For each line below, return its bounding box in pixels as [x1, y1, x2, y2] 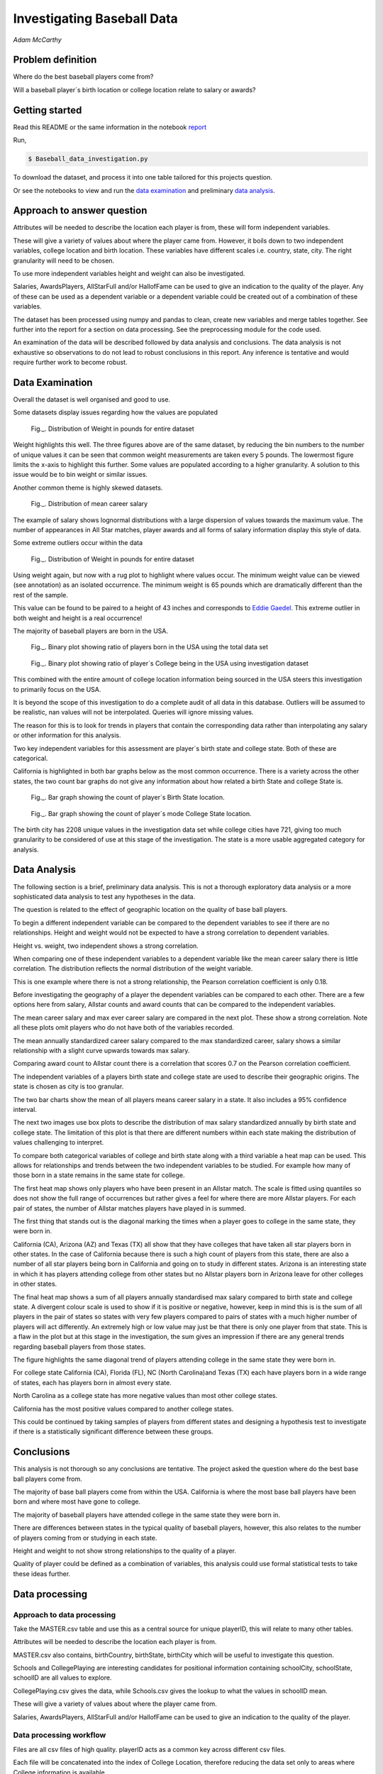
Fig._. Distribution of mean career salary [30, 500, 148, 508]
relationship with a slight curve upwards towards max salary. [13, 1047, 190, 1055]
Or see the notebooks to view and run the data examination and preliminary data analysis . [13, 186, 276, 194]
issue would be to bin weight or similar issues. [13, 470, 148, 479]
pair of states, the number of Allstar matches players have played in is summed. [13, 1203, 246, 1213]
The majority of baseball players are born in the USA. [13, 627, 168, 635]
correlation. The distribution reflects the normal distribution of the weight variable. [13, 964, 253, 973]
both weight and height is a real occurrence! [13, 614, 143, 622]
